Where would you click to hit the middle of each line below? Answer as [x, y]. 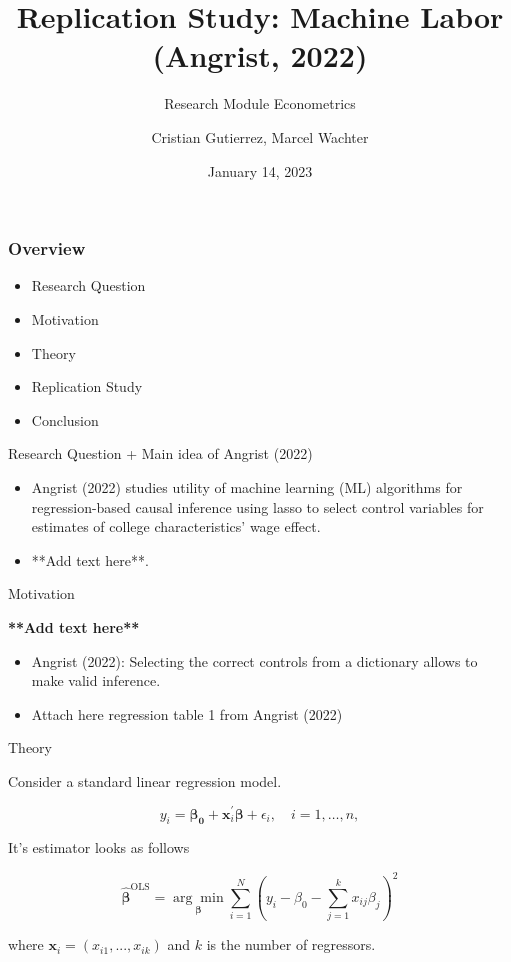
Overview [47, 248]
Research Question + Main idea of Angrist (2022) [160, 453]
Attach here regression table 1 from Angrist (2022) [187, 713]
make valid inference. [96, 680]
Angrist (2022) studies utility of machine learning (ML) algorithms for [247, 486]
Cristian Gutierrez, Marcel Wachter [260, 136]
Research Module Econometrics [260, 103]
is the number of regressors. [291, 944]
